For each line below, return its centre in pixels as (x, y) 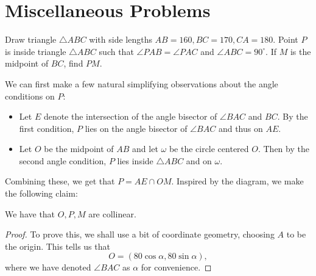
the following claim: (41, 193)
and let (145, 149)
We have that (30, 213)
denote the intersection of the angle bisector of (130, 116)
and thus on (241, 128)
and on (199, 160)
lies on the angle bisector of (136, 128)
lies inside (135, 160)
